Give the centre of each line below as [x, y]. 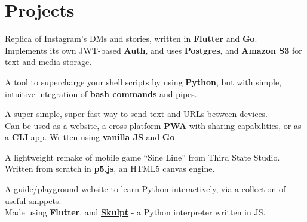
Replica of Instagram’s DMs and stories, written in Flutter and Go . [131, 38]
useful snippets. [33, 200]
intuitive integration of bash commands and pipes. [101, 93]
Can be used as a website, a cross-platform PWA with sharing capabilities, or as [153, 125]
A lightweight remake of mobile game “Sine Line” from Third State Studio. [142, 157]
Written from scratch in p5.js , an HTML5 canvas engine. [110, 169]
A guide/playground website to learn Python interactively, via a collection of [145, 189]
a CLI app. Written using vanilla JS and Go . [91, 137]
